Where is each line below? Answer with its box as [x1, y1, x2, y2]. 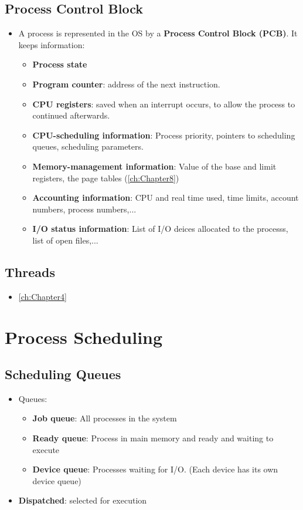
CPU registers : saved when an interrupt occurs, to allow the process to [32, 97, 295, 110]
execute [32, 443, 60, 455]
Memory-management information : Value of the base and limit [32, 160, 277, 172]
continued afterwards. [32, 109, 110, 121]
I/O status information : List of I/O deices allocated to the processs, [32, 222, 288, 235]
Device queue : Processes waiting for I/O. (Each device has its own [32, 463, 278, 475]
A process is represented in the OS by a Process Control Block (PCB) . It [18, 27, 298, 39]
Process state [32, 58, 87, 70]
